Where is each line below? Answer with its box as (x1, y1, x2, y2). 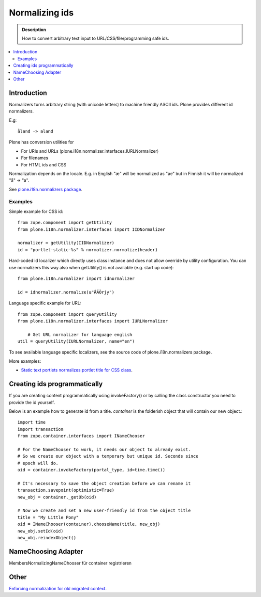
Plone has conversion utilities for (9, 139, 74, 145)
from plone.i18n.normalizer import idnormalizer (17, 275, 135, 281)
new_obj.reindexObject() (17, 535, 76, 540)
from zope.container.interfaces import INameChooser (17, 433, 145, 439)
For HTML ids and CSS (21, 161, 67, 167)
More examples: (9, 358, 41, 364)
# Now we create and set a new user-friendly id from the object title (17, 508, 191, 514)
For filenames (21, 155, 48, 161)
